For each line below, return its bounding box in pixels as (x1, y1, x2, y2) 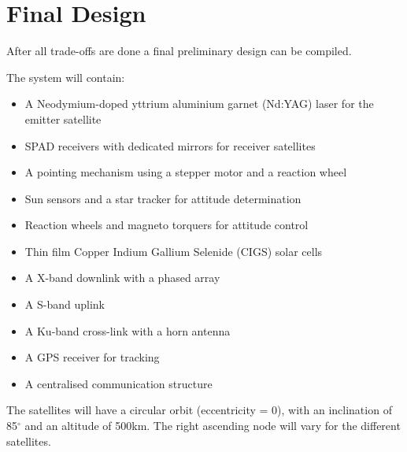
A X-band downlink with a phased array (24, 269, 220, 286)
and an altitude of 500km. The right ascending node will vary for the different (24, 417, 401, 434)
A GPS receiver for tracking (24, 349, 160, 365)
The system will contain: (6, 69, 125, 85)
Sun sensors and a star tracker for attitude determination (24, 190, 302, 206)
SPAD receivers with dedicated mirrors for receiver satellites (24, 137, 316, 154)
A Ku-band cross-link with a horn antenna (24, 322, 231, 339)
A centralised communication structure (24, 375, 213, 391)
